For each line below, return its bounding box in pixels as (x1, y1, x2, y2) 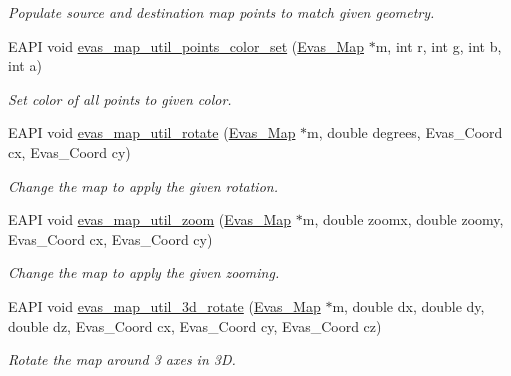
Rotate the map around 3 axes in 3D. (8, 349, 236, 370)
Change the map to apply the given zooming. (8, 262, 280, 283)
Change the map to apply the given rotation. (8, 175, 278, 196)
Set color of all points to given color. (8, 88, 232, 109)
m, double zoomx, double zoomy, (302, 209, 504, 230)
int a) (8, 55, 42, 76)
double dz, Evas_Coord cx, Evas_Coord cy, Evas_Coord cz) (8, 315, 382, 336)
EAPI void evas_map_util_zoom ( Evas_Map (8, 209, 292, 230)
